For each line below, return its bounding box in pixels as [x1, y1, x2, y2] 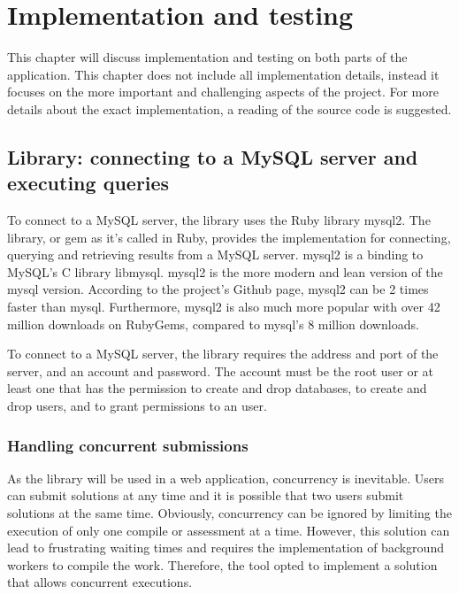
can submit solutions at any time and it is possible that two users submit [7, 486, 404, 505]
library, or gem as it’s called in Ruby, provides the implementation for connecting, [7, 228, 451, 246]
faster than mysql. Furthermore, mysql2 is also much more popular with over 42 [7, 297, 440, 316]
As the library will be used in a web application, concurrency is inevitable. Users [7, 468, 445, 487]
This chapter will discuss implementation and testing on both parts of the [7, 48, 408, 66]
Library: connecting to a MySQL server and [7, 143, 418, 170]
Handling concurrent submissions [7, 434, 249, 456]
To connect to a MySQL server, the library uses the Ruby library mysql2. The [7, 211, 431, 229]
